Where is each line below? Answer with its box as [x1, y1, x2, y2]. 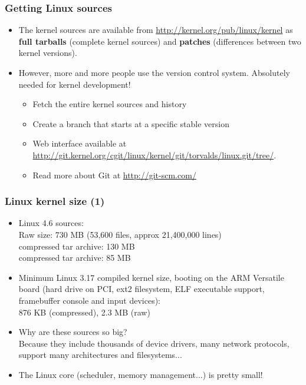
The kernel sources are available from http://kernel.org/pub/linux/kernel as [18, 24, 293, 36]
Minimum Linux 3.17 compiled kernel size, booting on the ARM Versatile [18, 271, 284, 283]
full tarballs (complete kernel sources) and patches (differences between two [18, 35, 301, 47]
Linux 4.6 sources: [18, 217, 84, 229]
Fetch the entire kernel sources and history [32, 98, 187, 110]
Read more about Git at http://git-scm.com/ [32, 168, 196, 181]
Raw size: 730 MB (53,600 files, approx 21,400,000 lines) [18, 228, 222, 240]
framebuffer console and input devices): [18, 294, 160, 306]
